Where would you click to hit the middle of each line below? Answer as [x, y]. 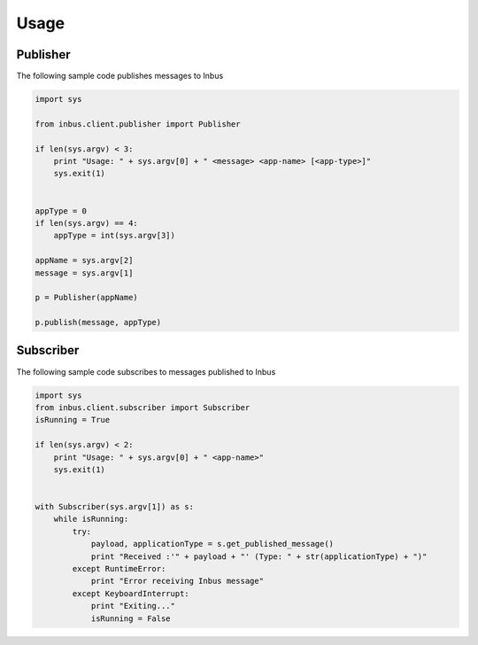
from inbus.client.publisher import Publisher [138, 124]
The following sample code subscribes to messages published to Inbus [146, 371]
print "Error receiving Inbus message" [177, 581]
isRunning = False [131, 618]
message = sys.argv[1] [84, 273]
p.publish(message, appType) [98, 322]
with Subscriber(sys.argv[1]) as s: [115, 507]
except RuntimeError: [119, 569]
